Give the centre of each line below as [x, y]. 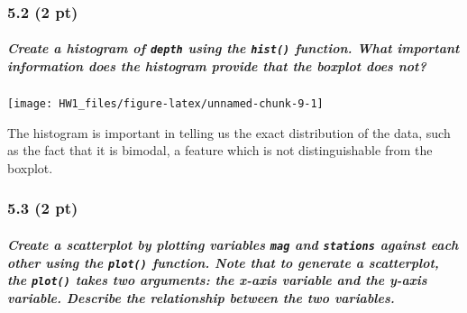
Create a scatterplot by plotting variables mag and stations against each [233, 244]
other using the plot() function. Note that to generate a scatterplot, [223, 262]
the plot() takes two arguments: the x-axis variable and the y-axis [217, 280]
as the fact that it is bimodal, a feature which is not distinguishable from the [220, 150]
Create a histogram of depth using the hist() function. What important [233, 48]
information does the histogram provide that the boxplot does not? [217, 66]
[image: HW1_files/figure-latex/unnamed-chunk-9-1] [165, 104]
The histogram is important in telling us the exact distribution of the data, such [229, 132]
